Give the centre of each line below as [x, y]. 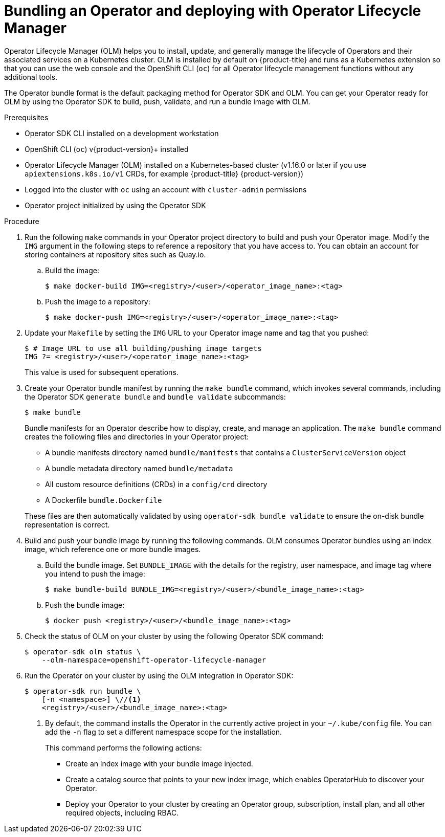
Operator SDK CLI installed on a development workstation [122, 133]
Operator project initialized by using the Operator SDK [115, 205]
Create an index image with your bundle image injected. [159, 763]
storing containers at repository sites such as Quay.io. [115, 254]
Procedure [22, 221]
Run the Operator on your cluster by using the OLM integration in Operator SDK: [159, 675]
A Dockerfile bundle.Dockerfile [104, 500]
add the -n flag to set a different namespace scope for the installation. [164, 732]
